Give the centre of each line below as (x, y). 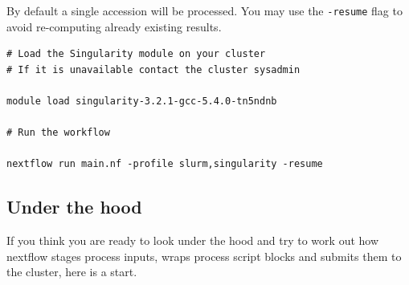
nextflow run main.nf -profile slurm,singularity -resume (165, 164)
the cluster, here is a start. (72, 272)
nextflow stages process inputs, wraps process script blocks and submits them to (204, 256)
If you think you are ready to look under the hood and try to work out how (193, 240)
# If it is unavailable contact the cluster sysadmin (153, 69)
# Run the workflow (58, 133)
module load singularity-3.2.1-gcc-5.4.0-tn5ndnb (142, 102)
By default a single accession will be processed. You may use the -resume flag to (204, 10)
